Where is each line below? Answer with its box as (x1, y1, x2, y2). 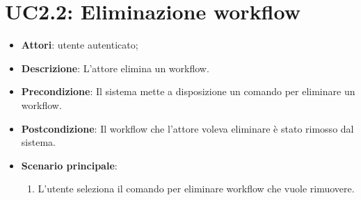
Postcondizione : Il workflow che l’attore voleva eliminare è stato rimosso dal (21, 121, 354, 135)
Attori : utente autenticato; (21, 37, 138, 52)
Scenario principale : (21, 158, 118, 172)
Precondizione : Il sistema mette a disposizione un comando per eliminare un (21, 84, 355, 99)
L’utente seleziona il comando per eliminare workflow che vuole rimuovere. (38, 181, 355, 196)
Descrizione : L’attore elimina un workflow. (21, 60, 209, 75)
